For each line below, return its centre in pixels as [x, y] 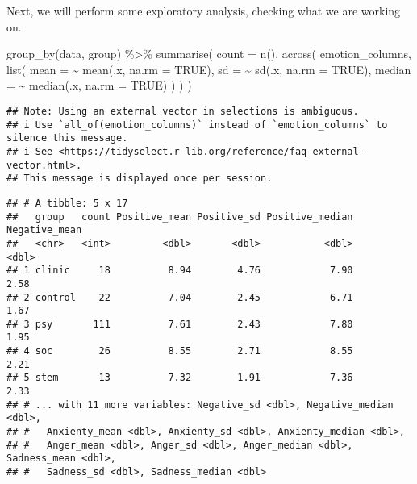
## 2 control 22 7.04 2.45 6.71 [180, 297]
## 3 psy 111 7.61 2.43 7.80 [180, 324]
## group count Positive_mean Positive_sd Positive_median [180, 217]
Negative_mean [44, 230]
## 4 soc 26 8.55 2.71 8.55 [180, 351]
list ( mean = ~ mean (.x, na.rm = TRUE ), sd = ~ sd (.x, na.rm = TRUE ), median [209, 69]
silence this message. [67, 138]
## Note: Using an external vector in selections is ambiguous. [183, 111]
